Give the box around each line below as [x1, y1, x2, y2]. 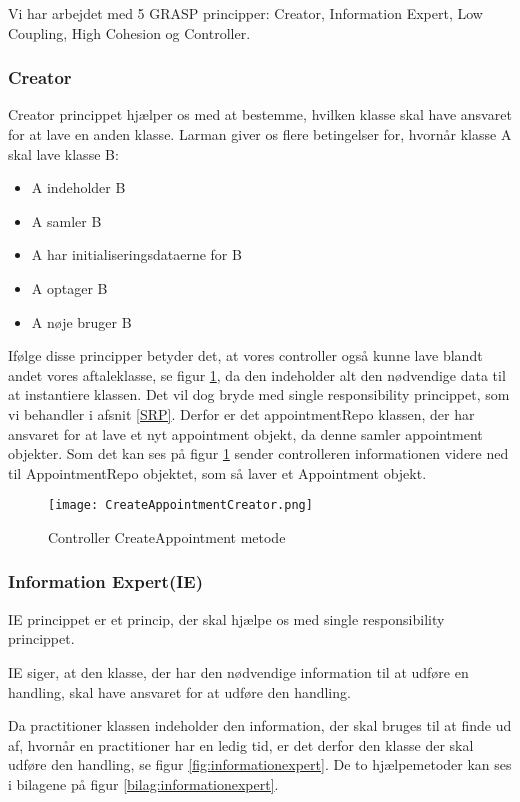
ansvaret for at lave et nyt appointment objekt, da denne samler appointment [8, 423, 483, 444]
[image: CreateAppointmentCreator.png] [48, 498, 313, 513]
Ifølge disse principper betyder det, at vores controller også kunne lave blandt [8, 345, 483, 366]
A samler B [31, 210, 102, 231]
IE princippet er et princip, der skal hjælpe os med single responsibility [8, 608, 445, 629]
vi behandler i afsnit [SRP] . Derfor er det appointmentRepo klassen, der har [8, 403, 475, 424]
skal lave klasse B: [8, 143, 119, 164]
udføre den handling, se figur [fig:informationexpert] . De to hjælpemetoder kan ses [8, 754, 512, 775]
